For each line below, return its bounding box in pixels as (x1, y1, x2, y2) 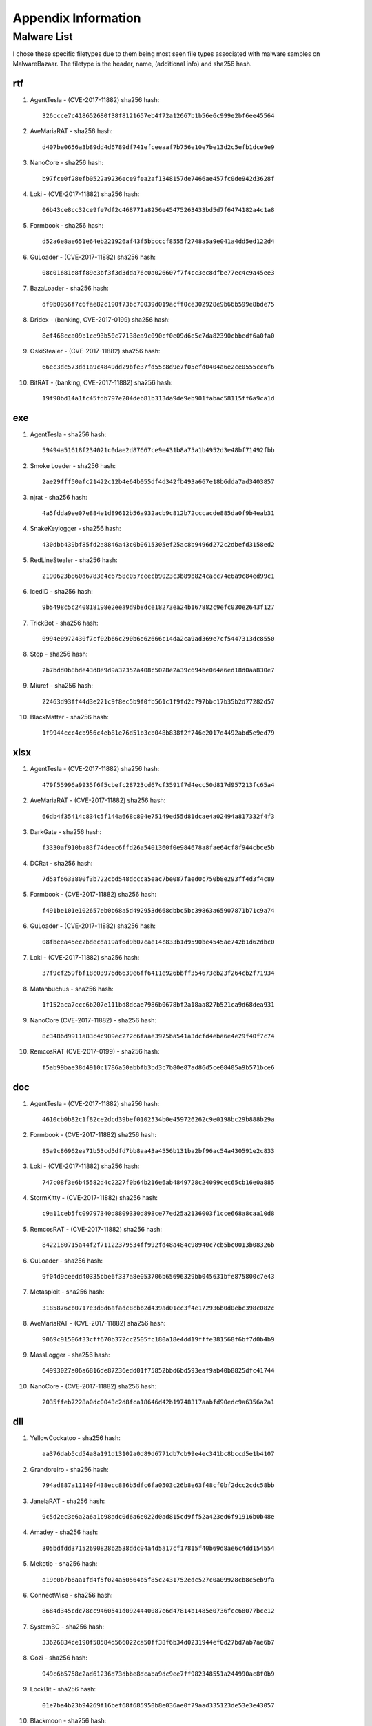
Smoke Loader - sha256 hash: (30, 461, 116, 469)
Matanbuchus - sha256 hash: (30, 985, 114, 993)
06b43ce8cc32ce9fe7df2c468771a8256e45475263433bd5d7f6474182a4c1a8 (42, 206, 275, 214)
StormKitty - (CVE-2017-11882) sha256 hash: (30, 1194, 158, 1202)
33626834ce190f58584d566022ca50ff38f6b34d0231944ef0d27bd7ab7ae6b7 (42, 1638, 275, 1647)
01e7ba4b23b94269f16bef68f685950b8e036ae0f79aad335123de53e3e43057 (42, 1701, 275, 1709)
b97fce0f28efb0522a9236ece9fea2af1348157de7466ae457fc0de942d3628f (42, 175, 275, 182)
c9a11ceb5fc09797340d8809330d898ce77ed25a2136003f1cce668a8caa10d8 (42, 1210, 275, 1218)
